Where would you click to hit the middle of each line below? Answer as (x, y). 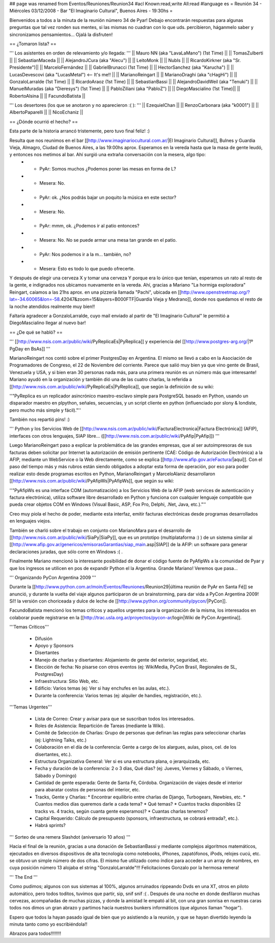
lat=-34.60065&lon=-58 (35, 299)
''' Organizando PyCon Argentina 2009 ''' (53, 577)
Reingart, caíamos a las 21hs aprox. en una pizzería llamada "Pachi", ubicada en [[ (95, 292)
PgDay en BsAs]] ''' (30, 349)
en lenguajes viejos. (30, 521)
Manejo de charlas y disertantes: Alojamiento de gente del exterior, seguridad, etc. (121, 660)
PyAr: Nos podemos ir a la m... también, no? (85, 254)
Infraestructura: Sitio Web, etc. (67, 681)
